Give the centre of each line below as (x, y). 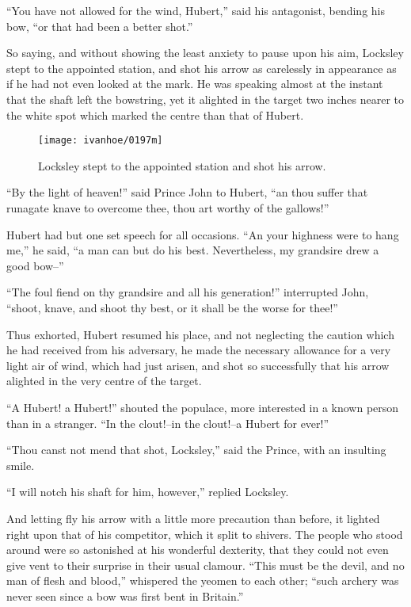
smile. (21, 465)
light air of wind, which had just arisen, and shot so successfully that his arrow (198, 365)
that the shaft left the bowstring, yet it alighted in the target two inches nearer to (205, 99)
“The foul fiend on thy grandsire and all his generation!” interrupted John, (188, 292)
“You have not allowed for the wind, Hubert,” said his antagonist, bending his (196, 10)
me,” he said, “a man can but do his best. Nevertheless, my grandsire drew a (193, 250)
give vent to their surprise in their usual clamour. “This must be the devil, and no (205, 565)
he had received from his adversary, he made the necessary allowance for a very (199, 350)
